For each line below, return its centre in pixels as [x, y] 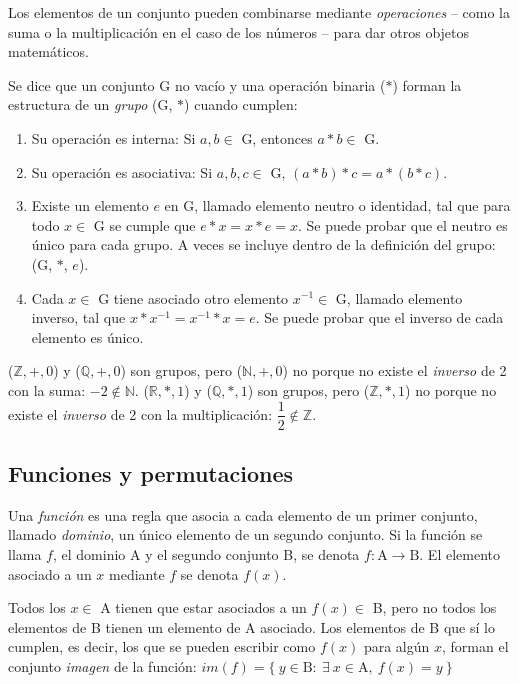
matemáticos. [48, 51]
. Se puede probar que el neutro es [402, 224]
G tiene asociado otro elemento [193, 297]
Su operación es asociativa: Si [122, 171]
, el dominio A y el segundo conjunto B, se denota [206, 553]
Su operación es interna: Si [113, 137]
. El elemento [459, 553]
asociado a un [50, 573]
